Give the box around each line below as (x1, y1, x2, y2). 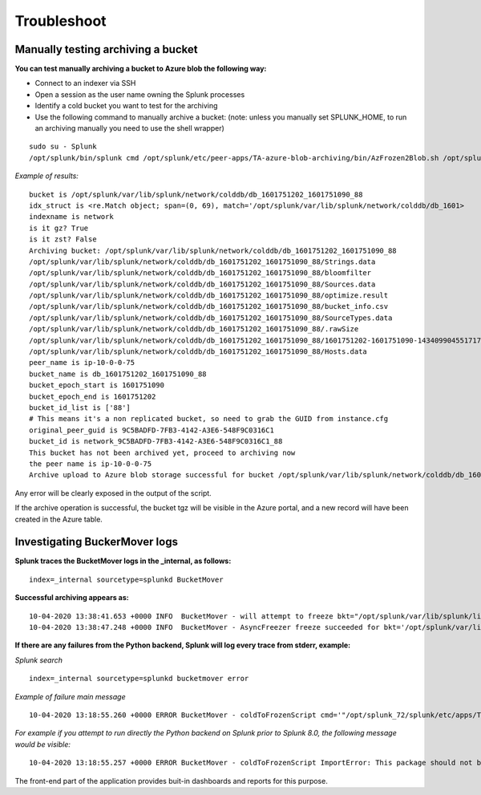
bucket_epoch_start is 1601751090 (29, 381, 164, 390)
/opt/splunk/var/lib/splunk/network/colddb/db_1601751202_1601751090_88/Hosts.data (29, 347, 368, 356)
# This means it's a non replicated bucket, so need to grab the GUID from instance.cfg (29, 414, 389, 424)
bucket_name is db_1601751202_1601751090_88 (29, 369, 208, 379)
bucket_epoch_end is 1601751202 (29, 391, 156, 401)
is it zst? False (29, 235, 97, 244)
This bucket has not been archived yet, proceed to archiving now (29, 448, 296, 457)
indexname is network (29, 213, 114, 221)
